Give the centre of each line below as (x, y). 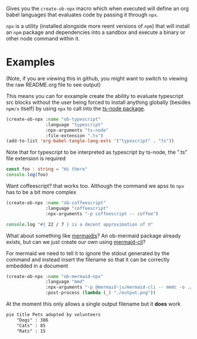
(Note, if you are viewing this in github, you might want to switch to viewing (97, 78)
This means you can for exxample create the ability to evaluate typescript (95, 96)
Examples (30, 62)
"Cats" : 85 (31, 326)
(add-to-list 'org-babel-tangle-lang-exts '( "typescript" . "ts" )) (90, 141)
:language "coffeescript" (77, 208)
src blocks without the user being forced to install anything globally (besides (98, 102)
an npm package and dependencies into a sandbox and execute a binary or (96, 32)
